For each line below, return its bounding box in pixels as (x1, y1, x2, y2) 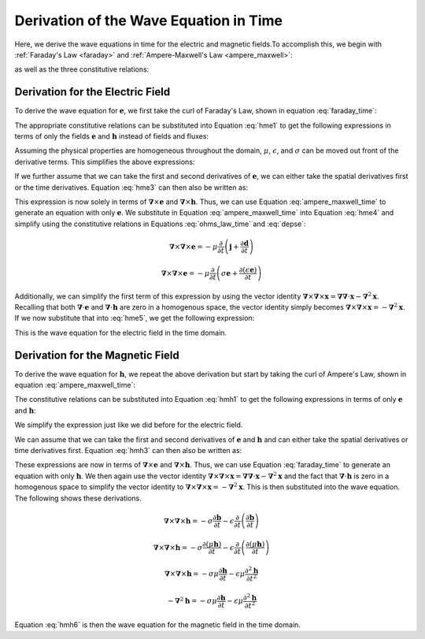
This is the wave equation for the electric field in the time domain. (14, 328, 227, 337)
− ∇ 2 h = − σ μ (167, 595, 218, 606)
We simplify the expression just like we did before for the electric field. (14, 420, 243, 429)
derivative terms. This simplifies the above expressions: (14, 157, 195, 166)
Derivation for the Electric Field (14, 85, 171, 98)
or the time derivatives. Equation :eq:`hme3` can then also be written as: (14, 182, 249, 192)
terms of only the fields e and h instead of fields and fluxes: (14, 132, 209, 141)
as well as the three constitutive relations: (14, 65, 150, 74)
